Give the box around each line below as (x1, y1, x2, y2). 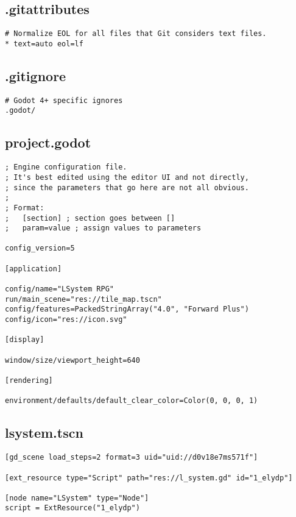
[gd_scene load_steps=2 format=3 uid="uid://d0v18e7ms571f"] (5, 453, 258, 462)
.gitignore (5, 66, 66, 85)
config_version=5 (5, 244, 75, 253)
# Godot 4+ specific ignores (5, 96, 123, 105)
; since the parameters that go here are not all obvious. (5, 183, 249, 192)
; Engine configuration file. (5, 163, 127, 172)
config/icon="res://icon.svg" (5, 315, 127, 324)
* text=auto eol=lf (5, 39, 83, 48)
